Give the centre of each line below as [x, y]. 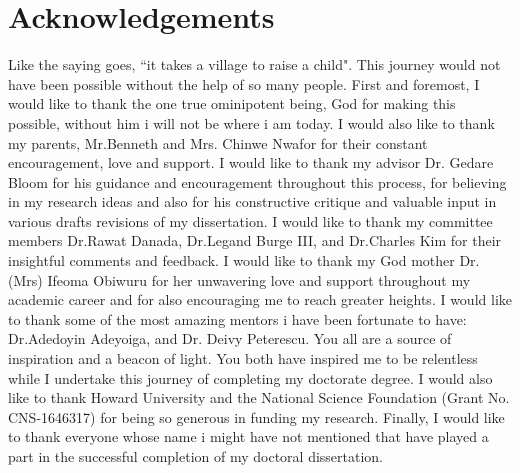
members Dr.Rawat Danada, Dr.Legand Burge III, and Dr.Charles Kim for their [255, 240]
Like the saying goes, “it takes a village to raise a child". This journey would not [254, 64]
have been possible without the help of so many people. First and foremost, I [244, 83]
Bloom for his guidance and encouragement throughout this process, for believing [257, 181]
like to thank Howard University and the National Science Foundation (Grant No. [259, 397]
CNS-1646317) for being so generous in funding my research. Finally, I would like [256, 416]
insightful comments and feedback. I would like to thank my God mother [231, 260]
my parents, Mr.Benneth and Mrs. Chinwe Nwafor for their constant [218, 142]
